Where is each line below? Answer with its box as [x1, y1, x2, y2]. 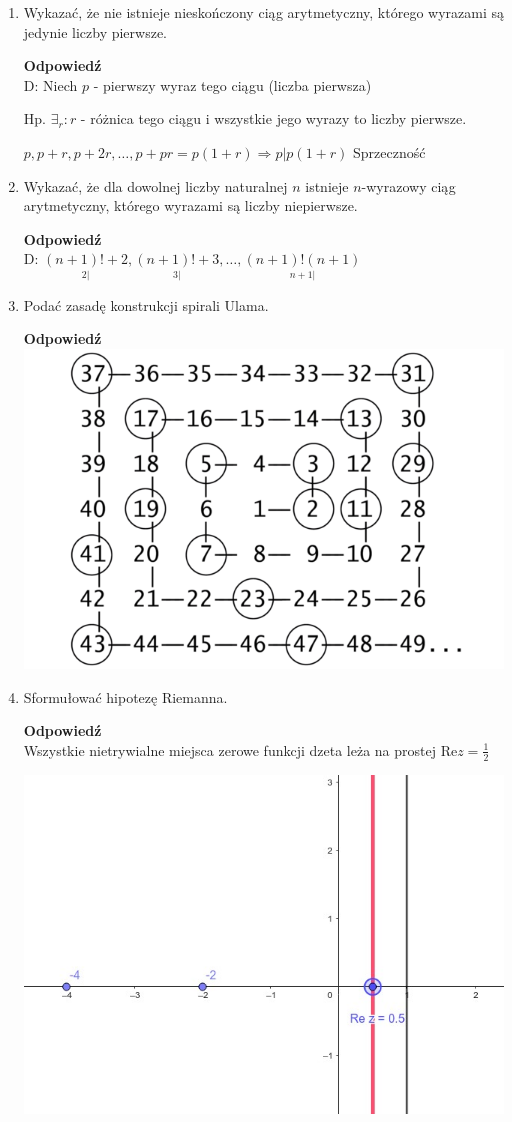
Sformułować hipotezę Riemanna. [23, 686, 228, 707]
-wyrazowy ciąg [361, 175, 456, 196]
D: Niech [23, 74, 78, 95]
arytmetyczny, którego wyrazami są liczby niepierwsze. [23, 195, 358, 216]
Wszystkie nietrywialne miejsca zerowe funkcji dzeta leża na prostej [23, 739, 437, 760]
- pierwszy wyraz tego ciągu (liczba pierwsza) [93, 74, 372, 95]
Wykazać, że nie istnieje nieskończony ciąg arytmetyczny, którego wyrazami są [23, 2, 504, 22]
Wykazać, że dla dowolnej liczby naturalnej [23, 175, 288, 196]
